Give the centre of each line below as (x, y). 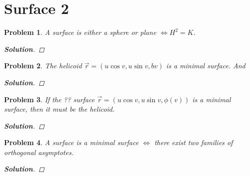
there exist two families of (193, 142)
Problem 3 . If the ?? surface (49, 99)
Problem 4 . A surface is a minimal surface (71, 142)
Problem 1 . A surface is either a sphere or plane (80, 32)
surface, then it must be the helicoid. (60, 109)
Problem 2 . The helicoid (43, 66)
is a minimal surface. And (206, 66)
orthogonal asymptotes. (39, 152)
